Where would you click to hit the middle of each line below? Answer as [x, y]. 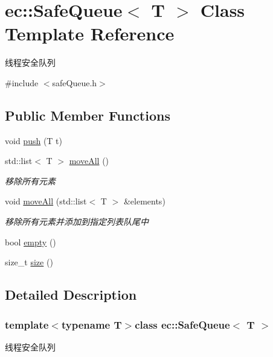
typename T [92, 324]
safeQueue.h [75, 82]
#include [22, 82]
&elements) [144, 201]
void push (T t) [34, 140]
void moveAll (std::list [46, 201]
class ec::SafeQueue [182, 324]
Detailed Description [71, 295]
